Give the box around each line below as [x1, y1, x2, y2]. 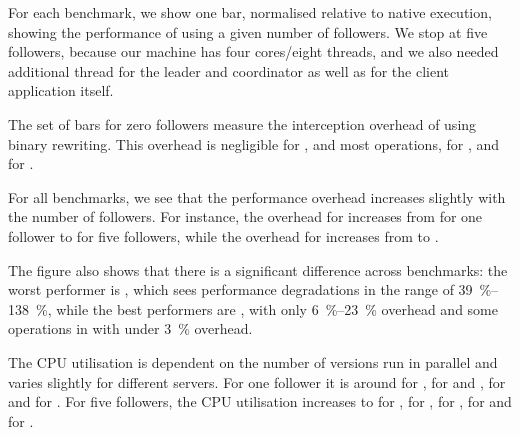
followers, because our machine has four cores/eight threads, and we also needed [8, 41, 499, 62]
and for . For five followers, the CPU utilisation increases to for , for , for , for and [8, 391, 512, 412]
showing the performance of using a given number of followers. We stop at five [8, 21, 488, 42]
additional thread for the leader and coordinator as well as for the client [8, 60, 450, 81]
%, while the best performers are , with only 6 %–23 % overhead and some [35, 298, 498, 319]
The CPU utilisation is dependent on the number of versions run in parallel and [8, 351, 498, 372]
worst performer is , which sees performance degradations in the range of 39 [8, 279, 473, 300]
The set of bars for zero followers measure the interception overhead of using [8, 113, 477, 134]
